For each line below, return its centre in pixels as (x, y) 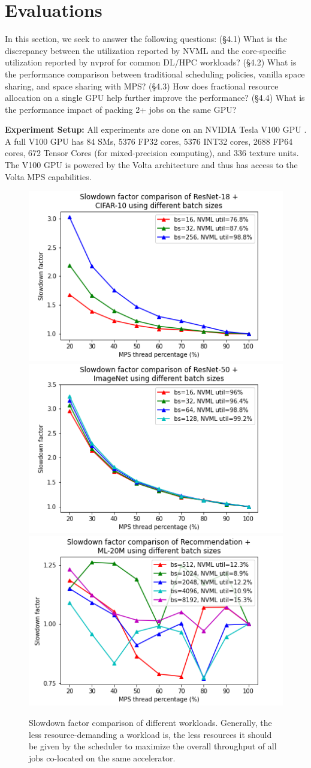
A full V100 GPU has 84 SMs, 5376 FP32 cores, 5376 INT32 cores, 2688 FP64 (149, 141)
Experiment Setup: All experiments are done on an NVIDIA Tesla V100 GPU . (156, 129)
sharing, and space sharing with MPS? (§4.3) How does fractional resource (142, 86)
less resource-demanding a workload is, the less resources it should (150, 734)
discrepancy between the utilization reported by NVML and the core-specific (146, 50)
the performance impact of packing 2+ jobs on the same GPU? (121, 109)
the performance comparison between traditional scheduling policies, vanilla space (155, 74)
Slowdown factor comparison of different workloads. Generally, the (150, 722)
